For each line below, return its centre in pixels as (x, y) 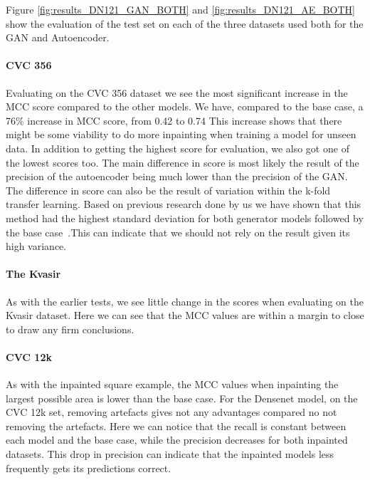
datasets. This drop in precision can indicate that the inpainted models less (170, 454)
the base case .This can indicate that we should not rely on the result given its (178, 232)
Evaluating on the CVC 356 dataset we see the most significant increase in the (177, 92)
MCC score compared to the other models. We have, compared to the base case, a (185, 106)
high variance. (36, 246)
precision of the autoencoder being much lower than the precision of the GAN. (177, 176)
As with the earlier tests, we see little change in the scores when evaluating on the (185, 301)
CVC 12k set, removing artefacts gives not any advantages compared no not (171, 412)
